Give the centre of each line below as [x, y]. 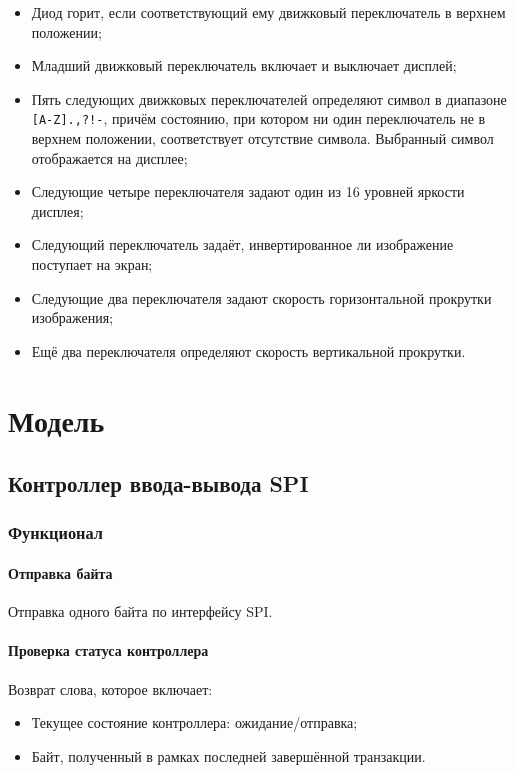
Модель [56, 419]
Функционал [56, 532]
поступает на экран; [92, 264]
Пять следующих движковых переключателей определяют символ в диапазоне [269, 98]
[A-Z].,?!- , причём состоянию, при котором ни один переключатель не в [258, 118]
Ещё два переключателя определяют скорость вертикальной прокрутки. [248, 350]
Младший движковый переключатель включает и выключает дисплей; [244, 65]
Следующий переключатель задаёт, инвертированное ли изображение [242, 244]
